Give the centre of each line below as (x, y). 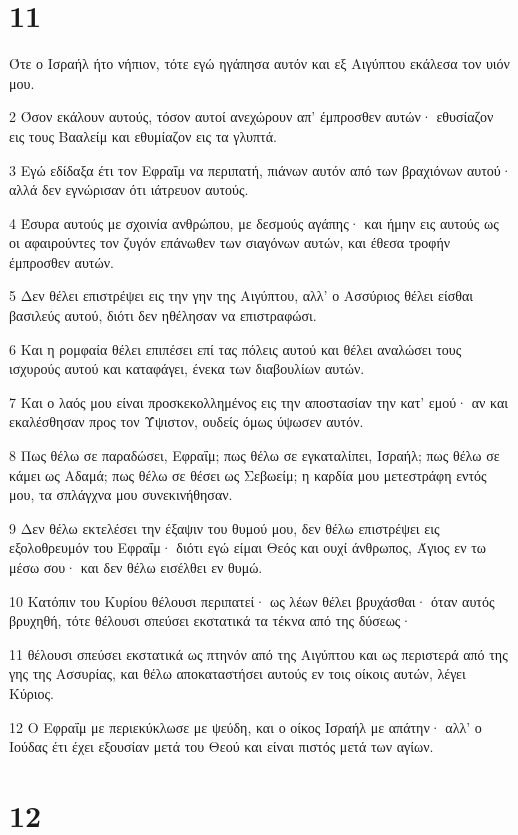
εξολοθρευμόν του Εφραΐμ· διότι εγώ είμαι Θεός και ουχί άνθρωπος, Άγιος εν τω (248, 547)
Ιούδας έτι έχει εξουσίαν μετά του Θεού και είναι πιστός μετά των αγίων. (221, 746)
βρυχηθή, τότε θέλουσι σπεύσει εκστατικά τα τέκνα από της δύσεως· (210, 620)
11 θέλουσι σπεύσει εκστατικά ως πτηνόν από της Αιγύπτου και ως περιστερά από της (258, 653)
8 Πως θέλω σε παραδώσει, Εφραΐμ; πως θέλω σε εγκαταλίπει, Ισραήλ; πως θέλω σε (254, 455)
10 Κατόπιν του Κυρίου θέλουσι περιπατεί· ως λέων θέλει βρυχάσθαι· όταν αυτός (252, 600)
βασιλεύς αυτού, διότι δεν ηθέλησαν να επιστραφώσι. (163, 315)
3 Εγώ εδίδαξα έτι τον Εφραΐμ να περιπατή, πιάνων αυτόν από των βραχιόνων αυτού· (260, 169)
